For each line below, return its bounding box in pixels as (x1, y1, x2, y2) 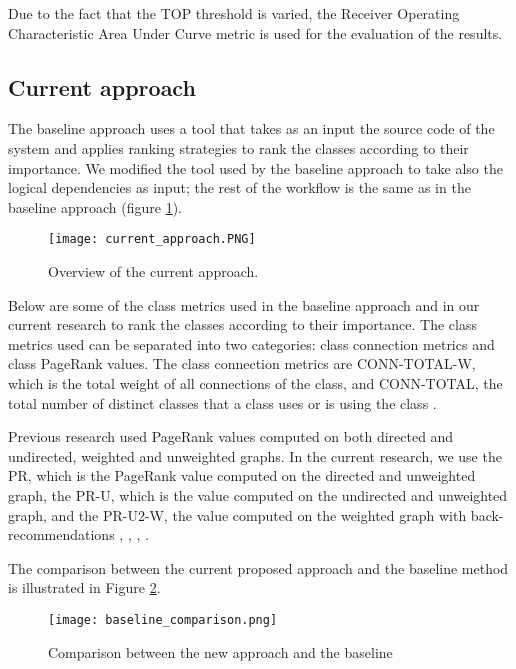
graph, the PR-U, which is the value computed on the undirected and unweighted (8, 484, 508, 505)
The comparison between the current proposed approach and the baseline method (8, 557, 509, 578)
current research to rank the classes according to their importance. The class (8, 314, 477, 335)
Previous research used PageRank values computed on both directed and (8, 426, 454, 447)
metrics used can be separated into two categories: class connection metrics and (8, 333, 495, 354)
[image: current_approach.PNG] (48, 232, 256, 247)
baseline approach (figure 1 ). (8, 196, 183, 217)
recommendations (8, 524, 115, 545)
